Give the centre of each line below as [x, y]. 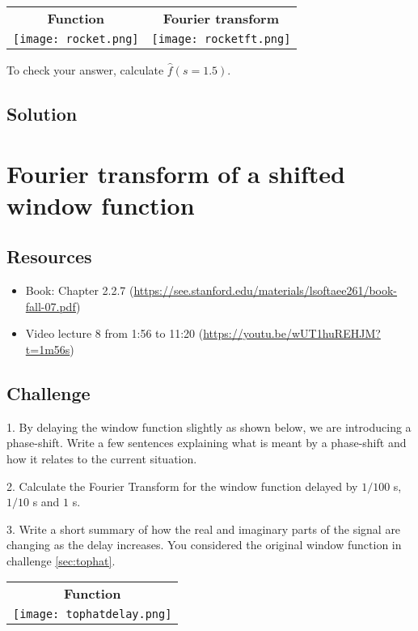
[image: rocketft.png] [221, 39]
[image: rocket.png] [76, 39]
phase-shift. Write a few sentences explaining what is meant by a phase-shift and [207, 443]
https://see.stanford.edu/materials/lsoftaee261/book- [266, 290]
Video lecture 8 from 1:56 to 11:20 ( [114, 333]
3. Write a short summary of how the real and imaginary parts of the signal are [204, 529]
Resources [49, 256]
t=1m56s [48, 349]
